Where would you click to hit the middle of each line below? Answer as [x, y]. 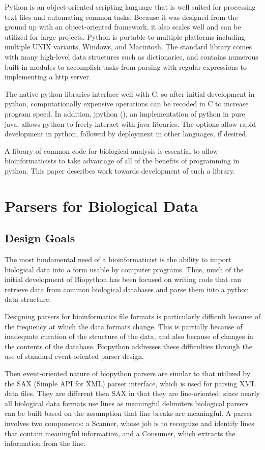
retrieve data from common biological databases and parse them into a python [127, 289]
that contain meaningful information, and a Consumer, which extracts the [120, 433]
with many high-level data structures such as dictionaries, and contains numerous [131, 56]
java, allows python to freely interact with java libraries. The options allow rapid [130, 123]
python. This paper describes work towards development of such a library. [120, 170]
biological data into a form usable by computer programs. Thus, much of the [124, 269]
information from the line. [45, 443]
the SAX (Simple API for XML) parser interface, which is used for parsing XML [130, 383]
